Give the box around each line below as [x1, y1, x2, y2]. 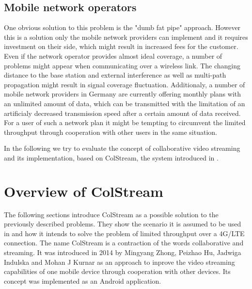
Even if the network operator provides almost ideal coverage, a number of [4, 50, 222, 61]
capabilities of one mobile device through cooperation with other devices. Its [4, 266, 231, 276]
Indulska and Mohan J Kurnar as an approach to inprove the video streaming [4, 257, 235, 267]
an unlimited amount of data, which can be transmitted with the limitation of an [4, 98, 245, 108]
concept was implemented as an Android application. [4, 275, 161, 286]
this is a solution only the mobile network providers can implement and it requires [4, 32, 248, 42]
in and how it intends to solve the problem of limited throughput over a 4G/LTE [4, 228, 245, 238]
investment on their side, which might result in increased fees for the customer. [4, 41, 238, 51]
